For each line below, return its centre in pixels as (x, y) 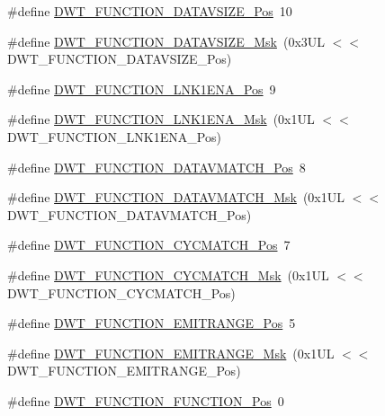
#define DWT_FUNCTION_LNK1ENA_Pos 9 (142, 89)
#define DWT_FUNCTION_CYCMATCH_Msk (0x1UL (168, 274)
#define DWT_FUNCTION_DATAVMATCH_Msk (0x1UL (176, 197)
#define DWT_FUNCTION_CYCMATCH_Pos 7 (149, 245)
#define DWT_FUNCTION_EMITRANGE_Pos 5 (152, 323)
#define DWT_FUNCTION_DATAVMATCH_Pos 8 (157, 167)
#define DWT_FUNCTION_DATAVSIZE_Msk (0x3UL (166, 41)
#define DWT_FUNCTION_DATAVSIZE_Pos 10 (150, 11)
